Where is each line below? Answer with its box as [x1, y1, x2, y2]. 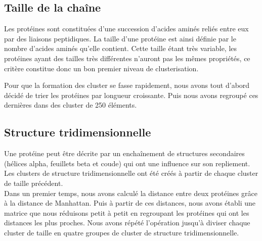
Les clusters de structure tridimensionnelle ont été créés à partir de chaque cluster [4, 168, 258, 178]
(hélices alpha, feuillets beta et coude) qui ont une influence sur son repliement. [4, 158, 250, 168]
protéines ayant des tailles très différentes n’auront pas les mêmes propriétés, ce [4, 53, 250, 63]
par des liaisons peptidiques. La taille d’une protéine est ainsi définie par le [4, 33, 236, 43]
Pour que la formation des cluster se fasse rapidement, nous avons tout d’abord [4, 80, 250, 90]
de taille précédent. [4, 177, 63, 188]
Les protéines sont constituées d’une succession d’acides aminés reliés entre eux [4, 23, 249, 34]
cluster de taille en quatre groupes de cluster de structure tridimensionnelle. [4, 227, 239, 237]
